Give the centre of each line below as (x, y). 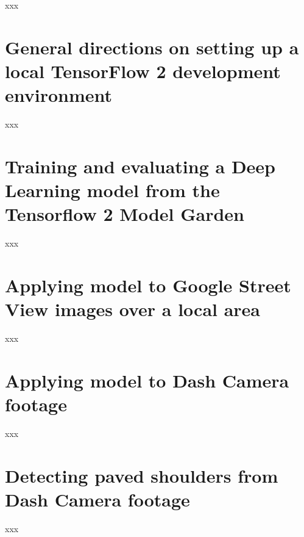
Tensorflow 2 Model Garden (125, 214)
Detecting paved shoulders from (142, 475)
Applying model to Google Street (148, 285)
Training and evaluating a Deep (140, 166)
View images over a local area (133, 309)
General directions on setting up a (152, 47)
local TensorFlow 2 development (143, 70)
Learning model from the (112, 190)
